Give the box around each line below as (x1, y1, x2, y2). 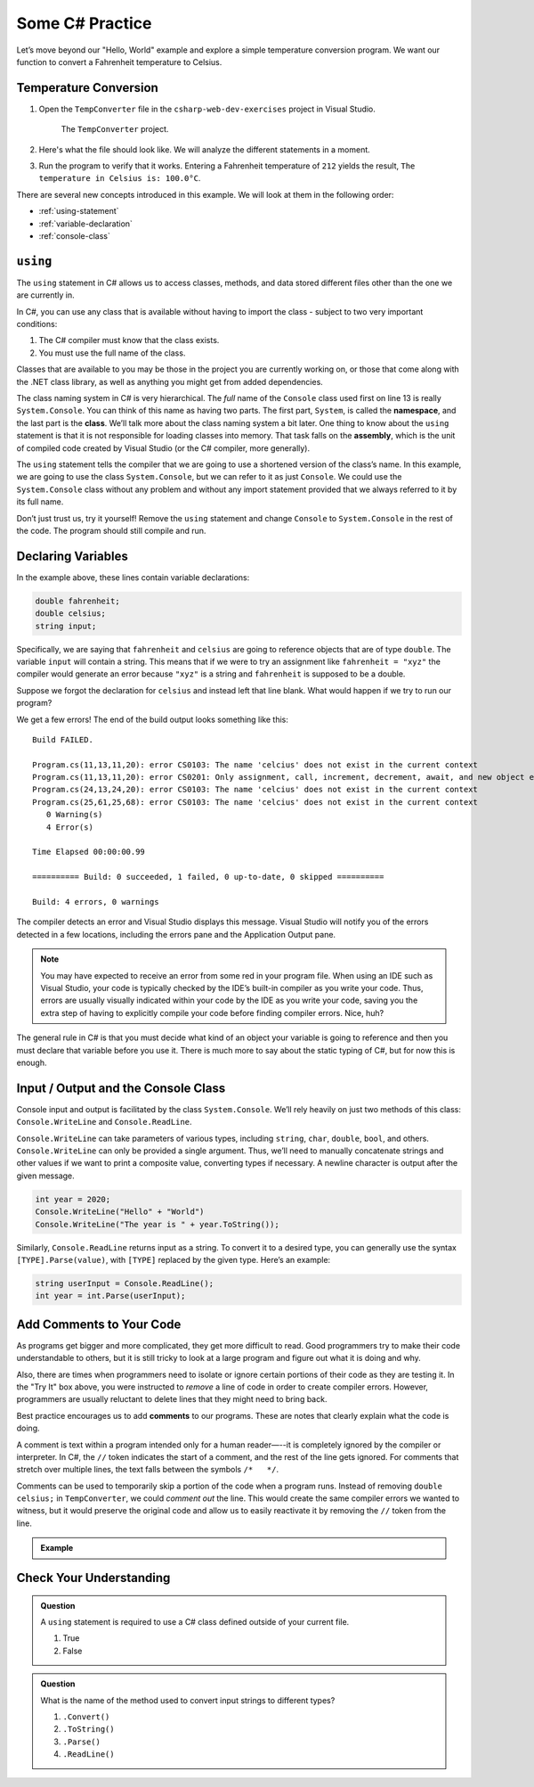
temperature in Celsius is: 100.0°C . (38, 173, 201, 184)
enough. (16, 1057, 48, 1068)
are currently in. (16, 290, 75, 300)
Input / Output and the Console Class (16, 1080, 226, 1095)
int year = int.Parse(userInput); (35, 1291, 186, 1301)
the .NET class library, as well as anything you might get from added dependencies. (16, 376, 324, 387)
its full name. (16, 496, 64, 507)
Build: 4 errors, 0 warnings (32, 897, 159, 906)
